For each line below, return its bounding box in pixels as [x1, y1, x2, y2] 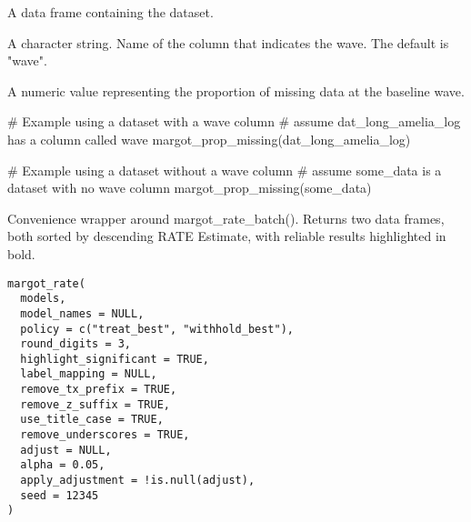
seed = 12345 [20, 488, 99, 502]
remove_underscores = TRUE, [20, 428, 190, 442]
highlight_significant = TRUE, [20, 352, 209, 366]
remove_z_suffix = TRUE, [20, 397, 170, 411]
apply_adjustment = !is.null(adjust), [20, 474, 256, 487]
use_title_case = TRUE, [20, 413, 164, 427]
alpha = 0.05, [20, 458, 105, 472]
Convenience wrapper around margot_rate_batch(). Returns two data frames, [7, 208, 445, 227]
